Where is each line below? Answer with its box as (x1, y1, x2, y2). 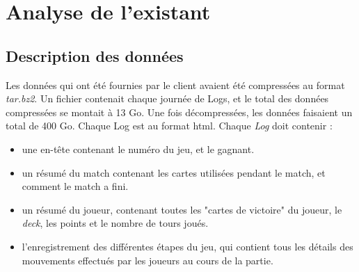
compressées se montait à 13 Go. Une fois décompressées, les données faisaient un (6, 104, 353, 119)
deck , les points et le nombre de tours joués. (22, 216, 209, 230)
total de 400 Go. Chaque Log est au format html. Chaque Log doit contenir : (6, 118, 333, 133)
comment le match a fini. (22, 179, 129, 193)
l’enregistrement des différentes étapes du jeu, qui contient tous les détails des (22, 239, 353, 253)
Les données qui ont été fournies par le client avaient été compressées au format (6, 77, 345, 92)
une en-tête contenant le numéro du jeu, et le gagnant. (22, 141, 255, 156)
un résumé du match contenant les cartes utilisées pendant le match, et (22, 165, 326, 179)
